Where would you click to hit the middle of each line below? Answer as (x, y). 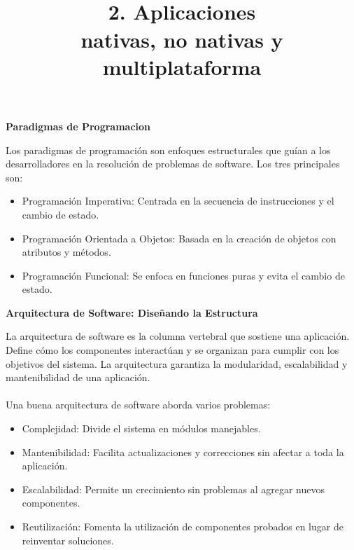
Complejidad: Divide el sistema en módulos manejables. (141, 428)
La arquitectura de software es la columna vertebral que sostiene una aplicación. (178, 336)
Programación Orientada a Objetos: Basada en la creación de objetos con (179, 238)
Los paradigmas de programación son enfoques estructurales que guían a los (168, 150)
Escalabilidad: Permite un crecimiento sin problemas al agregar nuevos (173, 489)
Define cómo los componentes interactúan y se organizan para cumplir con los (172, 350)
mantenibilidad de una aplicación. (78, 377)
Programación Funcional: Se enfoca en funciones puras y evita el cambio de (183, 275)
